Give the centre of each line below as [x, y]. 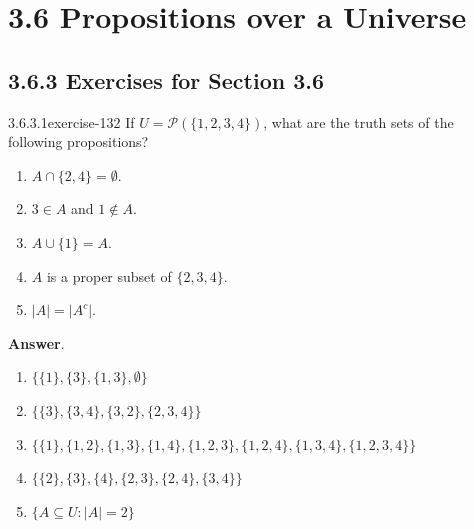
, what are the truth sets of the [358, 121]
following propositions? [78, 141]
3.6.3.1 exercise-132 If [71, 121]
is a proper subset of [109, 275]
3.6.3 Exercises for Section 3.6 [166, 79]
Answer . [36, 342]
